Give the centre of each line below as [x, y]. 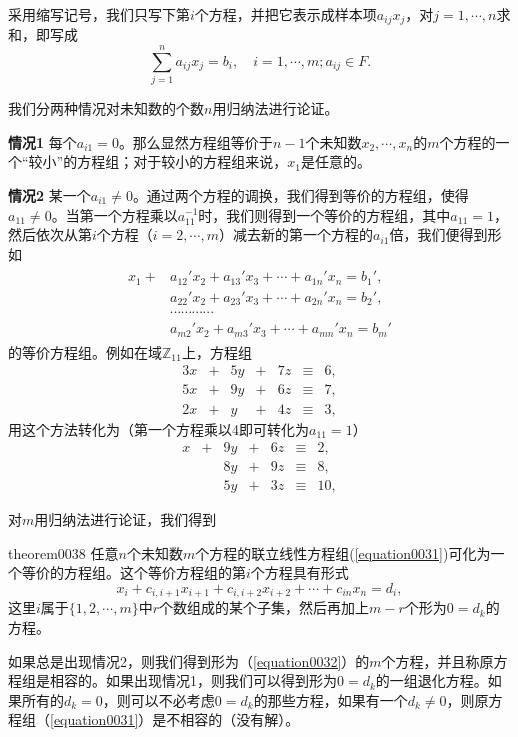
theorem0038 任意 [63, 552]
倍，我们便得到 [438, 234]
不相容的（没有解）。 [233, 719]
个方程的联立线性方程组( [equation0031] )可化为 [343, 552]
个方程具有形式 [299, 572]
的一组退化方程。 [431, 680]
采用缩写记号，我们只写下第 [99, 14]
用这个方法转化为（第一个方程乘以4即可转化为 [158, 428]
